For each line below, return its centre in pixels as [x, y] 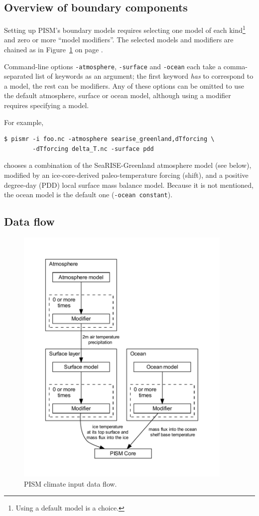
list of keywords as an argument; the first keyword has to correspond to [144, 76]
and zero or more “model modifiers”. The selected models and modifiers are [119, 40]
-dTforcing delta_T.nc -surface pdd [93, 149]
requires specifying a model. [47, 105]
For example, [24, 122]
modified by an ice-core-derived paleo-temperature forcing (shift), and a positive [126, 175]
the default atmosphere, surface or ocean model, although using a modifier [118, 95]
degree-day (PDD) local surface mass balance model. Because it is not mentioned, [129, 185]
